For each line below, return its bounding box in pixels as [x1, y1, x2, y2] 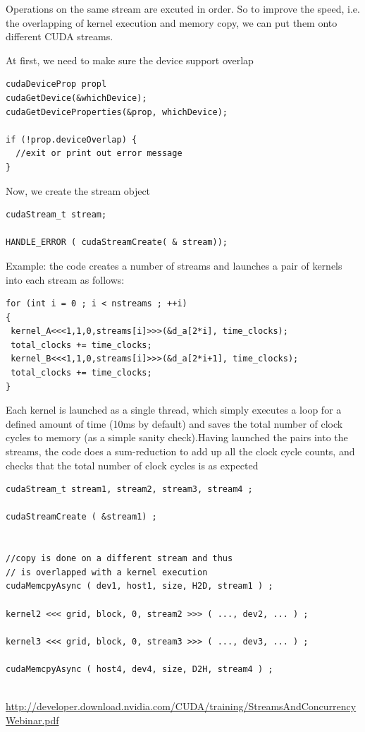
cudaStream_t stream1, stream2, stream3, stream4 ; [6, 484, 253, 495]
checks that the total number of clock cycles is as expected [6, 457, 259, 472]
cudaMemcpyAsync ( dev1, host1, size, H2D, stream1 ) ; [6, 581, 273, 592]
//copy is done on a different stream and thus [6, 553, 233, 564]
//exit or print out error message [16, 148, 182, 159]
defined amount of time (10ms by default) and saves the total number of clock [6, 416, 343, 431]
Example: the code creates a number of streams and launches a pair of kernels [6, 258, 342, 272]
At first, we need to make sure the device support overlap [6, 52, 254, 67]
